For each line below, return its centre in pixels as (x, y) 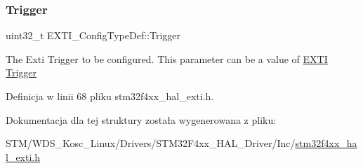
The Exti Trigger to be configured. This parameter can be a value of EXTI (167, 58)
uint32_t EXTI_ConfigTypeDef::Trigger (93, 35)
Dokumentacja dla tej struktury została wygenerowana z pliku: (141, 119)
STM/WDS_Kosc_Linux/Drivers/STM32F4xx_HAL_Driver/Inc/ (151, 143)
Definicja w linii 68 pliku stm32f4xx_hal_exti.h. (110, 96)
